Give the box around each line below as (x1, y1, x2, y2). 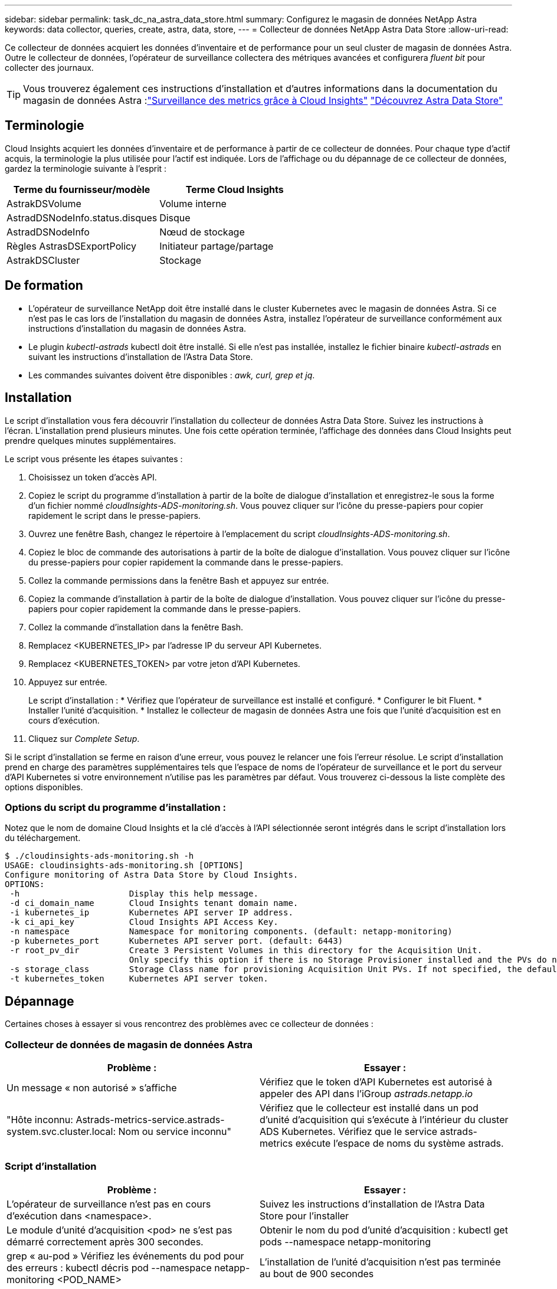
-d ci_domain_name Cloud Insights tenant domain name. (9, 898, 299, 908)
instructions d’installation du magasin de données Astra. (28, 323, 247, 333)
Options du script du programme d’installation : (5, 801, 226, 813)
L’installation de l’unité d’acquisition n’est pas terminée (260, 1255, 501, 1268)
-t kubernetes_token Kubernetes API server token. (9, 974, 268, 984)
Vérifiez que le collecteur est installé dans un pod (260, 1101, 479, 1114)
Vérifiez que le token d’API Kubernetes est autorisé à (260, 1075, 492, 1088)
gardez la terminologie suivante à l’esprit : (5, 163, 167, 174)
